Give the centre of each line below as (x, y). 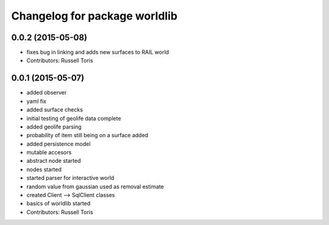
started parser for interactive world (70, 178)
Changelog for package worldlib (94, 16)
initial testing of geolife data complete (74, 118)
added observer (47, 93)
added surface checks (55, 110)
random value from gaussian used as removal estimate (95, 187)
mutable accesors (49, 152)
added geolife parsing (54, 127)
